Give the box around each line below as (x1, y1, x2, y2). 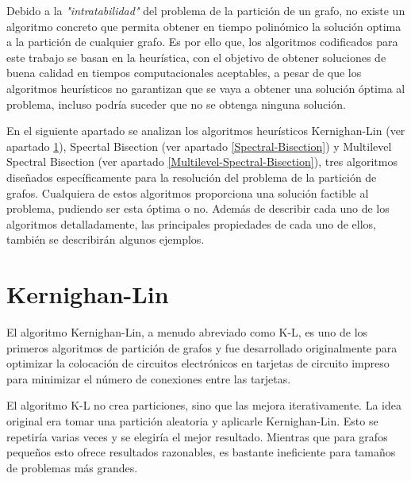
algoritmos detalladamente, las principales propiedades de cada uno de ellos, (6, 215, 377, 232)
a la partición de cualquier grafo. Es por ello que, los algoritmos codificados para (6, 33, 398, 50)
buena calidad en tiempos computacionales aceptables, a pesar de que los (6, 64, 362, 81)
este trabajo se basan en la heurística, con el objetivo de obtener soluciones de (6, 48, 386, 65)
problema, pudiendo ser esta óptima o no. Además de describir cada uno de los (6, 200, 390, 217)
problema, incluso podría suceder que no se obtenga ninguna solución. (6, 95, 346, 112)
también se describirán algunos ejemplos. (6, 231, 205, 248)
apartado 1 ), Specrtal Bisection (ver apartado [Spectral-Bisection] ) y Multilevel (6, 137, 392, 154)
